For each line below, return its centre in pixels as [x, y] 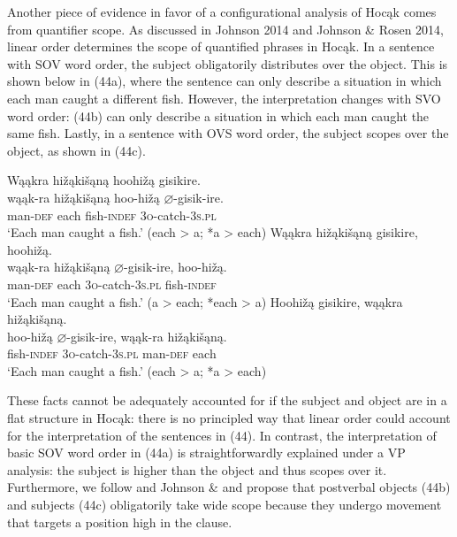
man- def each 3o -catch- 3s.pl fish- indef [112, 284]
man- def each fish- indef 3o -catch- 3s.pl [112, 215]
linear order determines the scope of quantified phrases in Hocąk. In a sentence [221, 46]
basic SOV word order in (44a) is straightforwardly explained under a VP [206, 453]
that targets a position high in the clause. [120, 522]
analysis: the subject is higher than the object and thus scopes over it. [197, 469]
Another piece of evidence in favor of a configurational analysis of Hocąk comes [222, 12]
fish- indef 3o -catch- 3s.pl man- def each [112, 353]
